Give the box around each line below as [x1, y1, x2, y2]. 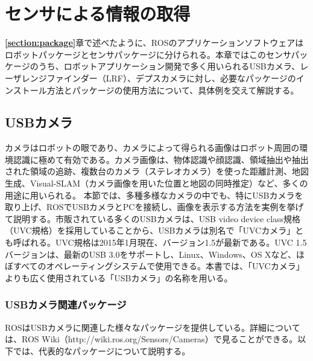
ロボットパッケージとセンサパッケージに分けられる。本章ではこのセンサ [5, 48, 291, 60]
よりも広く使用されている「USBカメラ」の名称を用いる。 [5, 271, 233, 284]
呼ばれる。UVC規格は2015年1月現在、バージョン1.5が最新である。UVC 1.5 [13, 236, 307, 249]
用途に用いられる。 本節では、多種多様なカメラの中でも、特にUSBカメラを [5, 188, 303, 201]
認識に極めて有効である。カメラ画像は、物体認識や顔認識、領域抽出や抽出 [13, 153, 309, 165]
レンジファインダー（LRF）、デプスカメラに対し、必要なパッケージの [21, 71, 296, 84]
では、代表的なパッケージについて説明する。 [13, 344, 191, 357]
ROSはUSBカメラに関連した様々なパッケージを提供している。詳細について [5, 321, 300, 333]
